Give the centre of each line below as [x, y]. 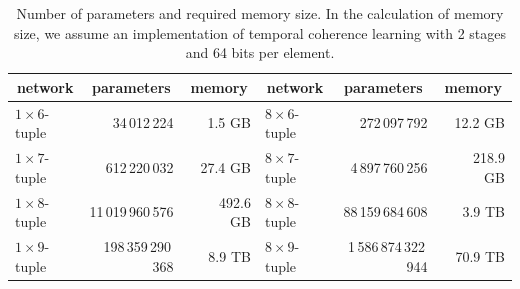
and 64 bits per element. [260, 52]
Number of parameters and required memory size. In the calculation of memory [260, 13]
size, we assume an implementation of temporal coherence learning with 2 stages [260, 32]
